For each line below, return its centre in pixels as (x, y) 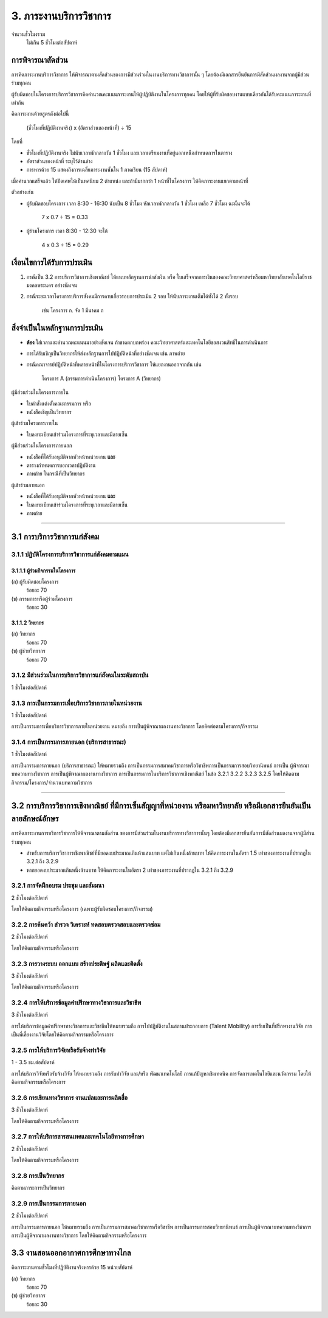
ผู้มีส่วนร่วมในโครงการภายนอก (42, 446)
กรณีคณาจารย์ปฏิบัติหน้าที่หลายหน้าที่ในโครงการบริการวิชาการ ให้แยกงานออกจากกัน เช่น (114, 365)
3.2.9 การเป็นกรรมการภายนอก (49, 1204)
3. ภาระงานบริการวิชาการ (61, 16)
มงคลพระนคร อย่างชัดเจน (52, 285)
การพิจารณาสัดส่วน (39, 60)
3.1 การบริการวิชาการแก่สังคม (55, 537)
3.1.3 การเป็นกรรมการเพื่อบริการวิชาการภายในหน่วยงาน (77, 703)
